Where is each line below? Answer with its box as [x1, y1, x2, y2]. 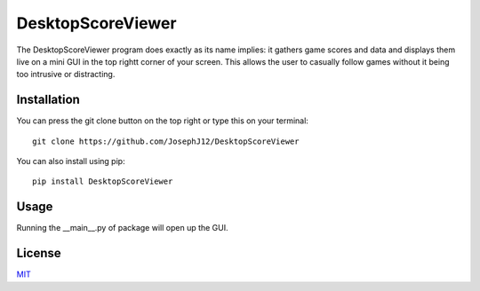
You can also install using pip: [16, 156, 125, 167]
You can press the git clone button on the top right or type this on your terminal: [16, 115, 308, 126]
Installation [16, 92, 80, 107]
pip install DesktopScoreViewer [32, 177, 173, 186]
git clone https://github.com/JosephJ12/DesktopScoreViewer [32, 136, 300, 146]
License [16, 246, 61, 261]
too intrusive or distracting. [16, 69, 116, 80]
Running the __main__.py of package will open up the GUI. [16, 223, 228, 233]
